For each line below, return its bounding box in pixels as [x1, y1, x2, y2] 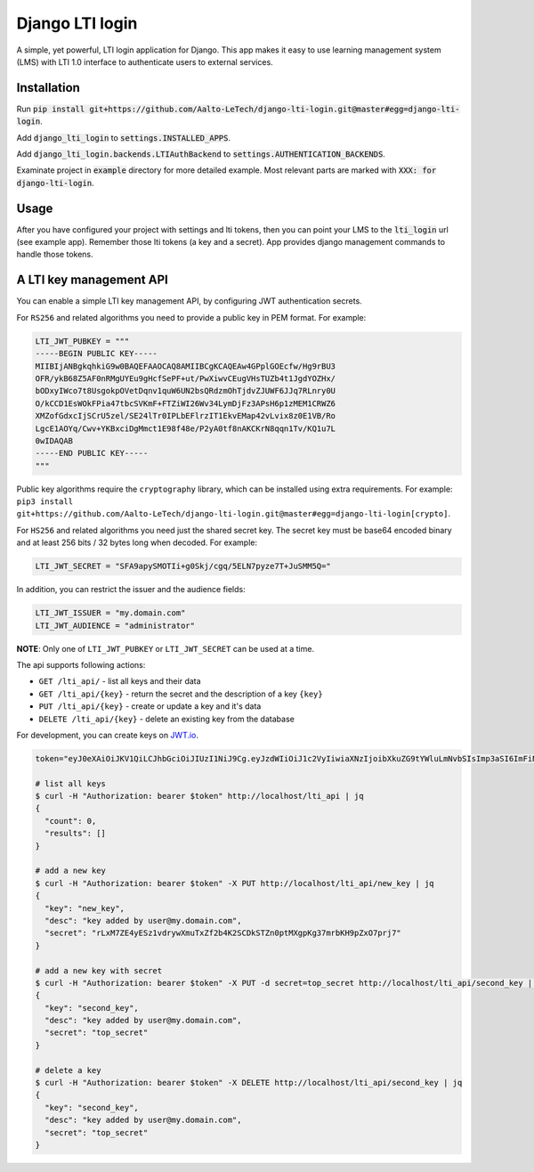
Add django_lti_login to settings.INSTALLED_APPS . [16, 132, 231, 142]
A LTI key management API [16, 273, 168, 288]
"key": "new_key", [44, 903, 125, 913]
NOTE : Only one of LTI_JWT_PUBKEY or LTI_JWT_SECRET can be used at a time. [16, 643, 315, 654]
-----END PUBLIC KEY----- [35, 448, 149, 459]
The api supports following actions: [16, 659, 146, 670]
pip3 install [16, 497, 74, 507]
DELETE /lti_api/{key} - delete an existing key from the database [38, 713, 295, 724]
